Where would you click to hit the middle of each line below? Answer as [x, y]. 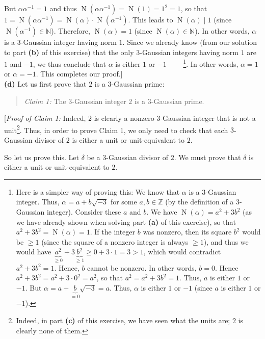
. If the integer [113, 232]
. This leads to [151, 19]
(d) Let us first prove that [45, 84]
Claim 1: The [45, 101]
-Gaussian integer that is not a [208, 118]
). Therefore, [71, 31]
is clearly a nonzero [124, 118]
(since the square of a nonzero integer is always [115, 241]
